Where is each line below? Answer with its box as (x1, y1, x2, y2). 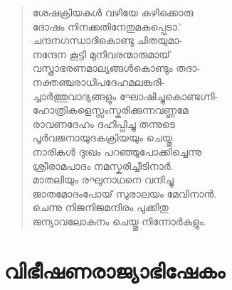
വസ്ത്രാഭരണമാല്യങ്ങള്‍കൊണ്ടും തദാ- (32, 60, 201, 75)
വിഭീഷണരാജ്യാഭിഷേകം (4, 255, 226, 284)
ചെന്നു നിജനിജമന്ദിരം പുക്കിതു (32, 200, 169, 215)
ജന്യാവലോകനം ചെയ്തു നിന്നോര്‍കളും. (32, 213, 206, 228)
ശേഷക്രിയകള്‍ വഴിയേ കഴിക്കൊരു (32, 5, 194, 19)
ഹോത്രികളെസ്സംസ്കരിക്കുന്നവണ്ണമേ (32, 102, 189, 117)
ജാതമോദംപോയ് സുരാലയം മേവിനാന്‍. (32, 186, 217, 200)
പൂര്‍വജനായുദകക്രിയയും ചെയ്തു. (32, 130, 176, 145)
